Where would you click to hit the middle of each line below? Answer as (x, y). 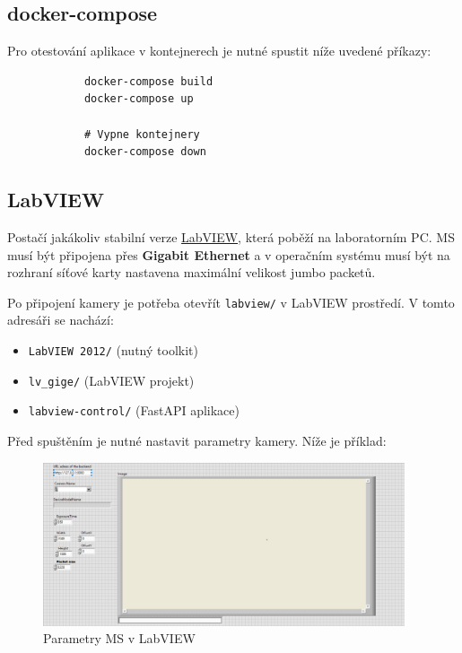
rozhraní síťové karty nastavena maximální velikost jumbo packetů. (192, 272)
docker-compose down (145, 152)
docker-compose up (139, 99)
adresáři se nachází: (61, 320)
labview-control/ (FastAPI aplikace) (134, 410)
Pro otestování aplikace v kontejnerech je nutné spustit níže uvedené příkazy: (219, 51)
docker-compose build (148, 81)
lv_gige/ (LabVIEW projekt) (111, 380)
